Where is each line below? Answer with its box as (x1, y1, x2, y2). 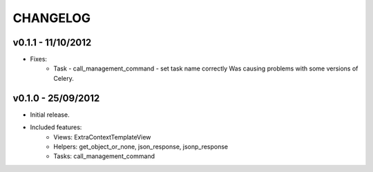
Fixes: (30, 55, 48, 64)
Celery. (53, 74, 74, 82)
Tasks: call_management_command (53, 152, 155, 160)
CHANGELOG (12, 10, 91, 26)
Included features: (30, 123, 82, 131)
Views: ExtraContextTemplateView (53, 133, 151, 141)
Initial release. (30, 111, 70, 119)
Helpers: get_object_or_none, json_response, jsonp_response (53, 142, 229, 151)
